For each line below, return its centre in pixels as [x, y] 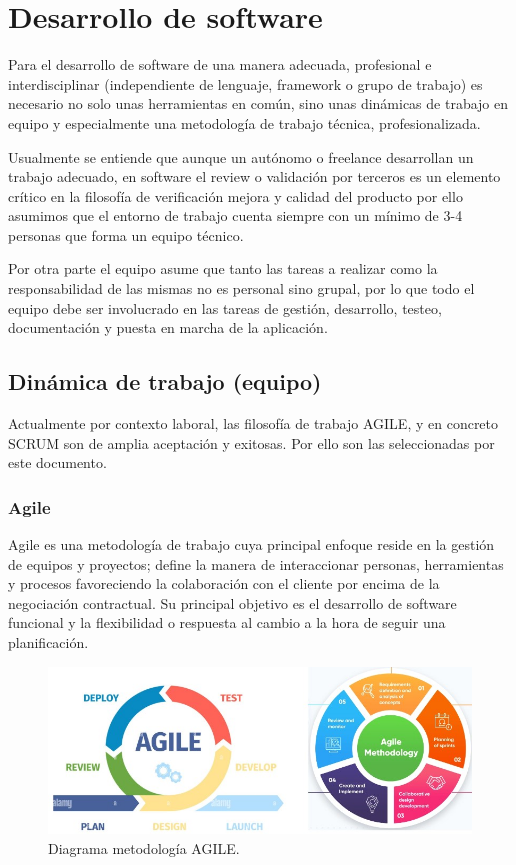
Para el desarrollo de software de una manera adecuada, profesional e [220, 64]
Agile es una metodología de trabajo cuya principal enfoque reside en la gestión [251, 544]
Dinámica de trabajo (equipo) [165, 381]
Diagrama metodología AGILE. [144, 847]
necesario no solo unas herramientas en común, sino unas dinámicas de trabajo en [258, 103]
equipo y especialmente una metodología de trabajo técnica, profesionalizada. [244, 122]
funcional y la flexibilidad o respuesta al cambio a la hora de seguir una [227, 622]
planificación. [48, 642]
